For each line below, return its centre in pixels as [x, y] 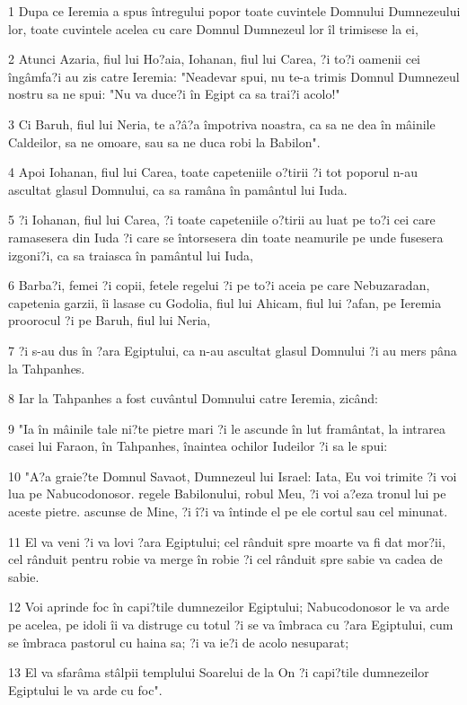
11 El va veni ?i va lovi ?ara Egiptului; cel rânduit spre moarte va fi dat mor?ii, [227, 541]
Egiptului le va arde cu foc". [85, 689]
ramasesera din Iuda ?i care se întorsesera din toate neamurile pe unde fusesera [226, 237]
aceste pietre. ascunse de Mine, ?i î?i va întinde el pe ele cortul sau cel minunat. [228, 511]
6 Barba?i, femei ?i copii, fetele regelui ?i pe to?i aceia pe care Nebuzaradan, [219, 285]
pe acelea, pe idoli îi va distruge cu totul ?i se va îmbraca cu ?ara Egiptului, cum [231, 625]
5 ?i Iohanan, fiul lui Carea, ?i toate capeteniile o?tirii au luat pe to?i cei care [222, 220]
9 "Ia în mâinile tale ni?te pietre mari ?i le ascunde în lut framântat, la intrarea [227, 428]
